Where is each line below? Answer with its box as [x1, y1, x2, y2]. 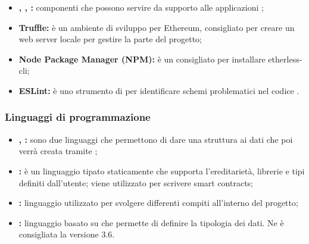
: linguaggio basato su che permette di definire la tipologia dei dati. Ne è [18, 216, 284, 229]
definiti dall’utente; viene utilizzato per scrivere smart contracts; [18, 176, 253, 189]
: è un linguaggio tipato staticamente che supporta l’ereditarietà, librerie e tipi [18, 164, 305, 177]
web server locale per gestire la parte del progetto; [18, 33, 202, 45]
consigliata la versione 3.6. [18, 228, 115, 240]
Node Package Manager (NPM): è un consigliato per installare [18, 52, 266, 65]
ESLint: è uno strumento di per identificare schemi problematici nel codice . [18, 84, 299, 96]
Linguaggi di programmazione [5, 110, 151, 124]
